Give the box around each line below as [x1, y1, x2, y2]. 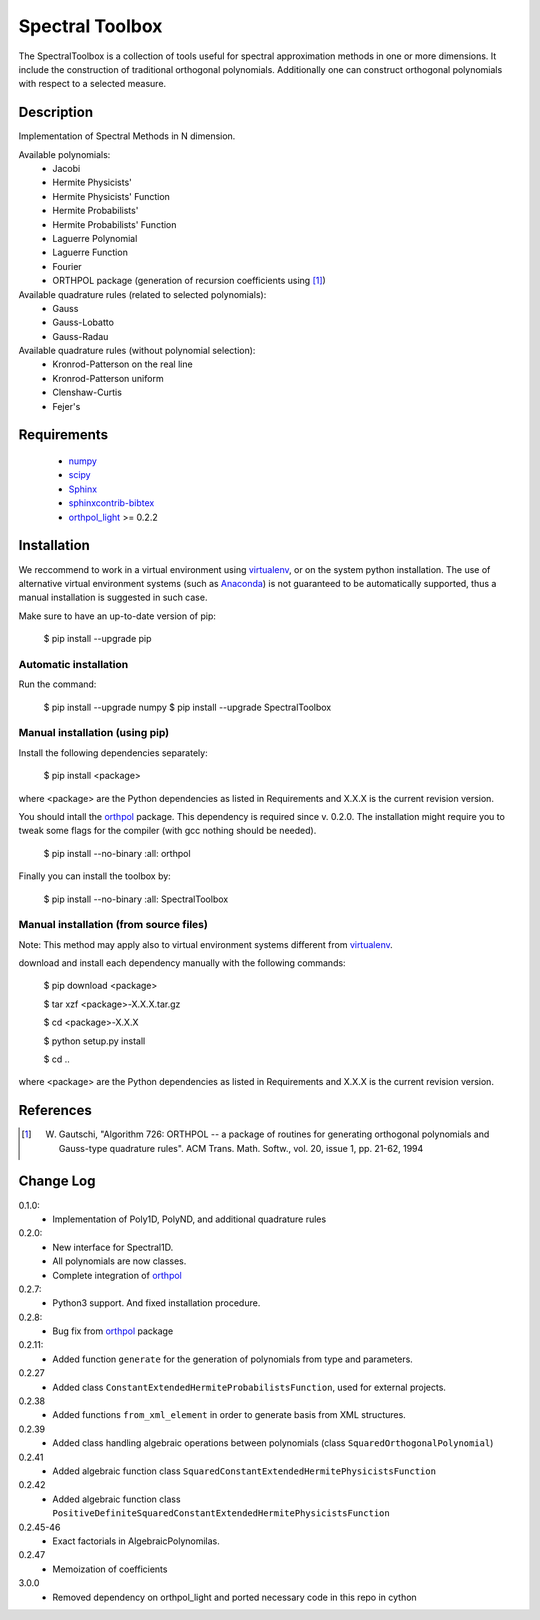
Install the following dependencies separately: [18, 746, 209, 759]
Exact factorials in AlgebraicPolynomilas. [52, 1535, 220, 1547]
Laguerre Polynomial [52, 232, 138, 244]
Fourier [52, 260, 82, 272]
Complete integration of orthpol [52, 1269, 182, 1281]
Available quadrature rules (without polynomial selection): [18, 345, 256, 357]
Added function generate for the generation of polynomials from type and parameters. [52, 1353, 414, 1365]
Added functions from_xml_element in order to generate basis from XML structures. [52, 1409, 407, 1421]
